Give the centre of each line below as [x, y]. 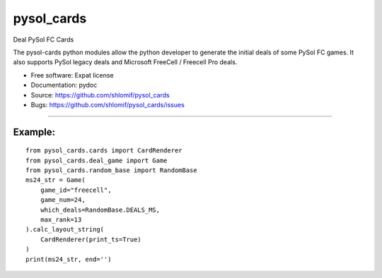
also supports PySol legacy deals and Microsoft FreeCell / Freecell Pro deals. [125, 62]
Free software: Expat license [72, 75]
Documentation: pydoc [64, 85]
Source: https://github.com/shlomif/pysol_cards [100, 95]
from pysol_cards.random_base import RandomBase [111, 170]
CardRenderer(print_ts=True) [91, 239]
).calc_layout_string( [65, 230]
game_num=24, [63, 200]
